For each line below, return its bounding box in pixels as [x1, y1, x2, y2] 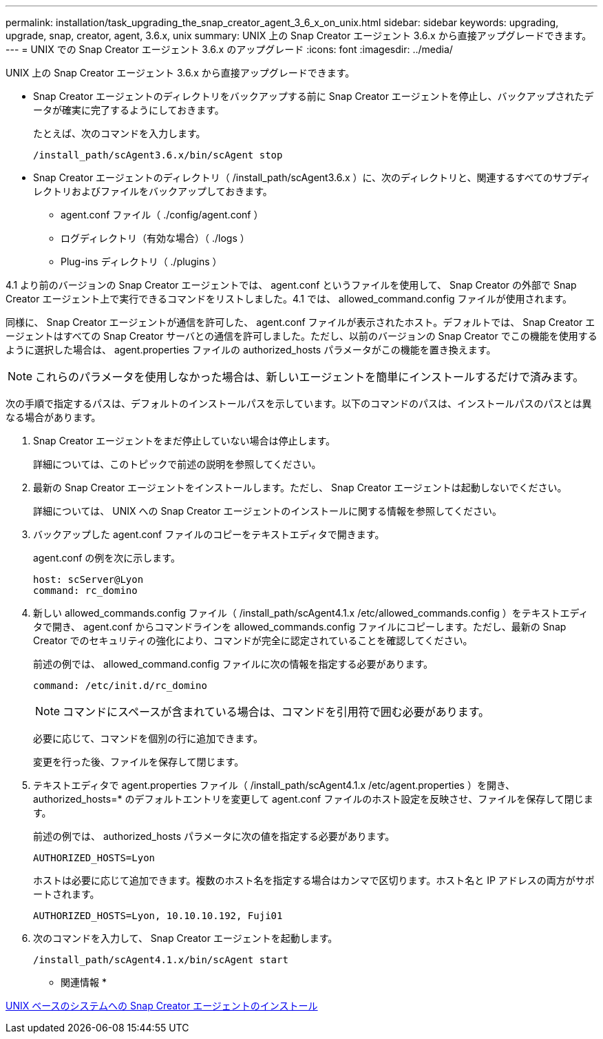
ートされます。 [33, 888, 100, 900]
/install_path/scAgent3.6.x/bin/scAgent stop [33, 150, 283, 161]
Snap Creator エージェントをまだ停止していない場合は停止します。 [33, 435, 335, 446]
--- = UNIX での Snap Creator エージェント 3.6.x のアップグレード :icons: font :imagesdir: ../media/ [6, 43, 453, 55]
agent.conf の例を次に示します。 [33, 552, 180, 564]
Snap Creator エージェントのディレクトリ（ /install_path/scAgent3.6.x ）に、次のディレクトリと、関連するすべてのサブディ [33, 172, 591, 183]
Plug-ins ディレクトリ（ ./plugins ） [61, 256, 222, 267]
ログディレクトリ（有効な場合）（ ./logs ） [61, 232, 250, 244]
